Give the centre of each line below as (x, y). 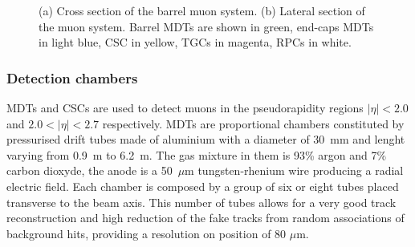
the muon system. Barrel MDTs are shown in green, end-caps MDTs (206, 26)
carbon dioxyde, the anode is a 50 (90, 170)
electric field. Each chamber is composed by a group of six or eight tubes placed (203, 186)
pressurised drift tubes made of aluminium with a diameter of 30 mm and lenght (206, 139)
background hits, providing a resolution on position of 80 (146, 233)
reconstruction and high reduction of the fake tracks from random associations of (205, 218)
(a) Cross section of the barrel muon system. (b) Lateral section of (202, 10)
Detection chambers (72, 77)
